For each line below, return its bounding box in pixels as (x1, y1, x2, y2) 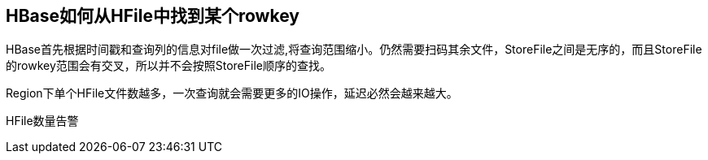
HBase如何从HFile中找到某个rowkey (6, 6, 299, 26)
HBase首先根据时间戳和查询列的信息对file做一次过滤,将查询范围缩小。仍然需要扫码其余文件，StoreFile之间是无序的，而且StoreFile (6, 42, 702, 57)
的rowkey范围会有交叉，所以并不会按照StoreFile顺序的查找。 (6, 58, 331, 73)
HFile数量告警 (6, 114, 79, 128)
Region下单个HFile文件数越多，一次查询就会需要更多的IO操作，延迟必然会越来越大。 (6, 86, 458, 101)
